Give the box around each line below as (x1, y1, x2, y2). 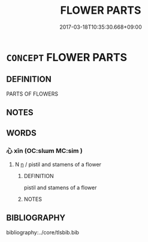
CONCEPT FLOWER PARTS (6, 50, 128, 64)
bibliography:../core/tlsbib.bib (6, 228, 80, 236)
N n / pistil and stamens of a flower (14, 161, 102, 168)
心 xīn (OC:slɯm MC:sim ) (6, 147, 83, 155)
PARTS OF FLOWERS (6, 90, 59, 97)
